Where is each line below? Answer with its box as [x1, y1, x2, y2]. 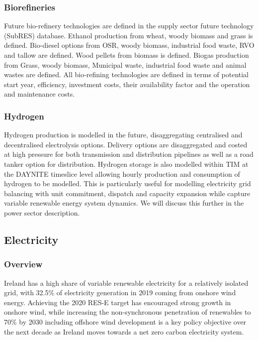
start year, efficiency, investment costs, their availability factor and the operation [4, 79, 250, 89]
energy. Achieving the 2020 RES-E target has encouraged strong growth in [4, 297, 231, 307]
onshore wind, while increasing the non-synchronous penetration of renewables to [4, 307, 251, 317]
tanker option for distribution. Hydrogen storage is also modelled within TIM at [4, 158, 249, 169]
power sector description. [4, 207, 80, 218]
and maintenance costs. [4, 89, 75, 99]
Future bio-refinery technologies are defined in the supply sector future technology [4, 20, 254, 31]
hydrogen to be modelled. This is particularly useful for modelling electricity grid [4, 178, 251, 189]
